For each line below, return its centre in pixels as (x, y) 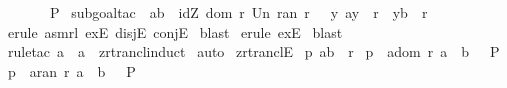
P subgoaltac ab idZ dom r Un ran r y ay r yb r (238, 12)
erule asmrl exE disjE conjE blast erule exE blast (175, 31)
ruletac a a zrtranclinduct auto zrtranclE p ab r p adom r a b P (253, 51)
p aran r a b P (71, 70)
